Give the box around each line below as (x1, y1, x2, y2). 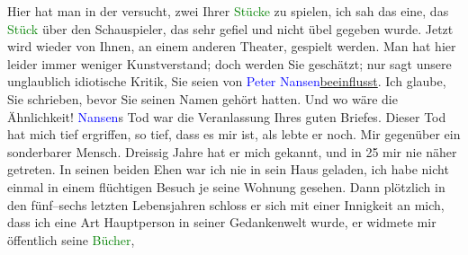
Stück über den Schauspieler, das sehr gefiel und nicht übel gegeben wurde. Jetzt (7, 19, 454, 38)
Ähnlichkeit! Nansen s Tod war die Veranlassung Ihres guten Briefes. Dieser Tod (7, 107, 446, 126)
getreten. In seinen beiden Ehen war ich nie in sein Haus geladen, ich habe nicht (7, 160, 449, 179)
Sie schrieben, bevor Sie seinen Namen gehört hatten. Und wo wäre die (7, 89, 398, 108)
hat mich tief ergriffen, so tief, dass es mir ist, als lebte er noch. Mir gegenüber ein (7, 125, 461, 144)
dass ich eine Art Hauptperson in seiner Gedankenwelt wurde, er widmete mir (7, 213, 436, 232)
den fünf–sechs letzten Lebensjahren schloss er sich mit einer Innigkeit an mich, (7, 195, 445, 214)
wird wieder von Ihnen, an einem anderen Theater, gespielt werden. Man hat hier (7, 37, 456, 56)
